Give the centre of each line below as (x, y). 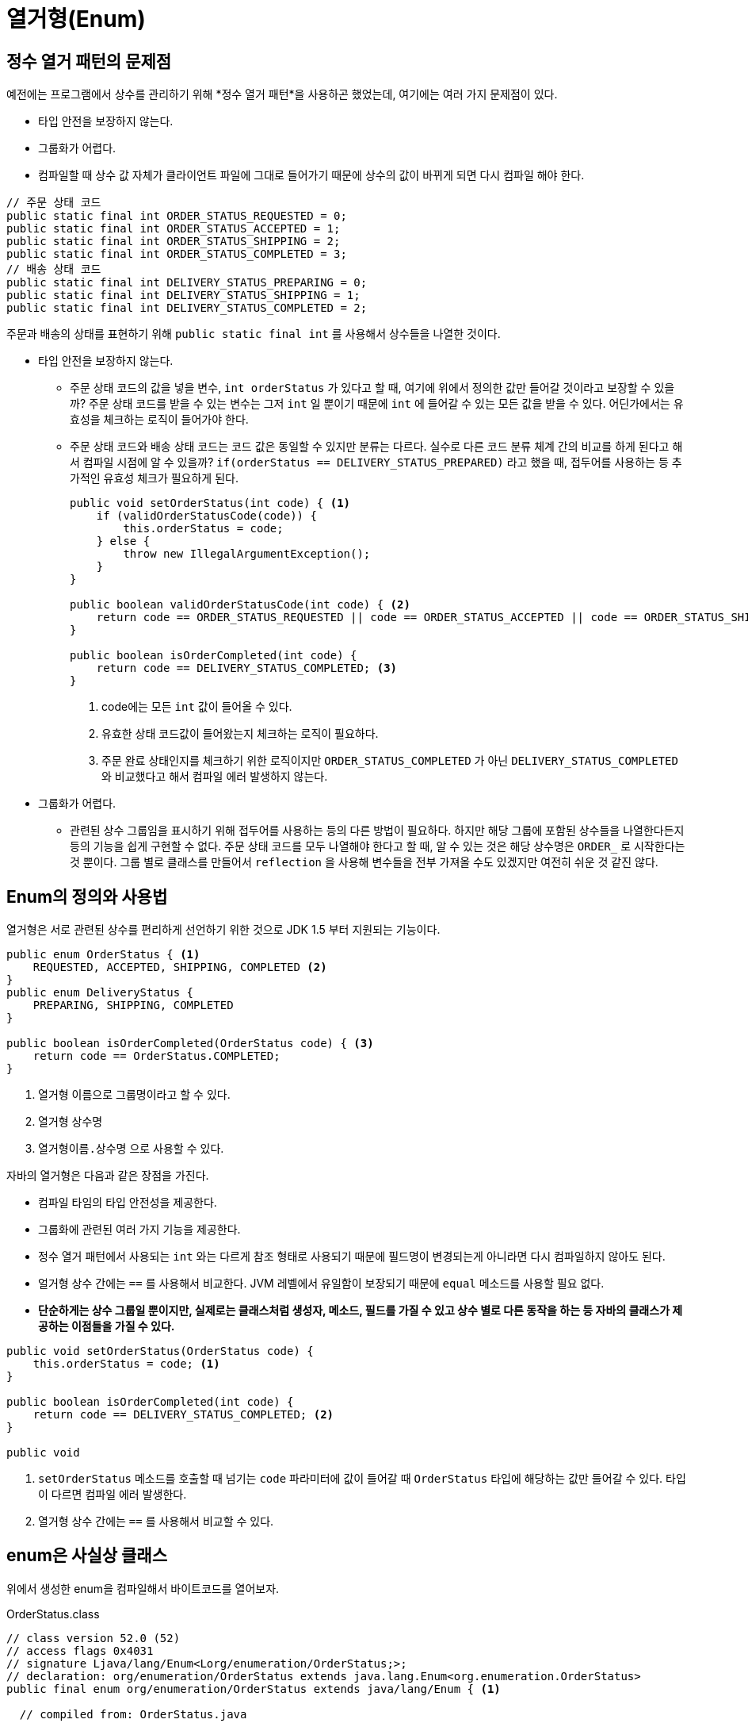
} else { (123, 541)
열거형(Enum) (76, 19)
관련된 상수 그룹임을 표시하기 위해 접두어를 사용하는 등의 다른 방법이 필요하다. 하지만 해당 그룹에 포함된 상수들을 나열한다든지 (377, 831)
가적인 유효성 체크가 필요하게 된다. (154, 478)
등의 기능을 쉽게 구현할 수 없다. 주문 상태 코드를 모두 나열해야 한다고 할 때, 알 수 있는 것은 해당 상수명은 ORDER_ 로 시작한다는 (378, 846)
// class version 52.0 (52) (93, 1638)
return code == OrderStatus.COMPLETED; (156, 1056)
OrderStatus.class (53, 1614)
